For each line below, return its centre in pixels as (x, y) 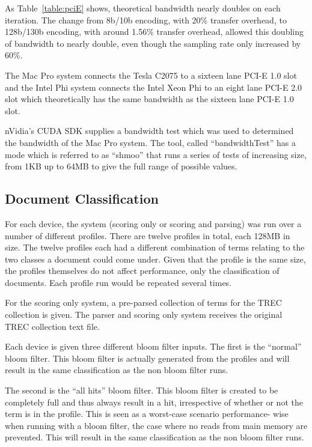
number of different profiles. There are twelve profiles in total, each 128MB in (148, 235)
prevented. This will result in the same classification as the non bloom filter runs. (154, 437)
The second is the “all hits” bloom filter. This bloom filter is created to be (142, 390)
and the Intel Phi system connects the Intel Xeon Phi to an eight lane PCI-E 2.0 (154, 87)
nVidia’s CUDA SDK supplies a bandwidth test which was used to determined (149, 131)
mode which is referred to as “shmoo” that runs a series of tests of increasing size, (156, 154)
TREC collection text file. (52, 326)
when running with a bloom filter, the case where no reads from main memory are (156, 425)
